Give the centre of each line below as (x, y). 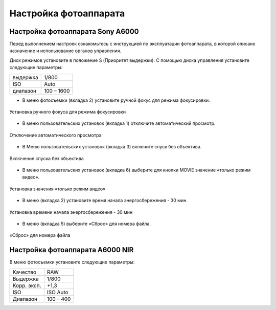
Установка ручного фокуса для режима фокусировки (68, 112)
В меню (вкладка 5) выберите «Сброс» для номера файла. (86, 224)
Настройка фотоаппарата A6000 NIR (72, 250)
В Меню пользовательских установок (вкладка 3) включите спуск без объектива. (112, 147)
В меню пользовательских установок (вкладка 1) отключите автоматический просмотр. (119, 123)
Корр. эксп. (27, 285)
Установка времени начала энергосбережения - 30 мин (71, 212)
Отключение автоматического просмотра (55, 135)
